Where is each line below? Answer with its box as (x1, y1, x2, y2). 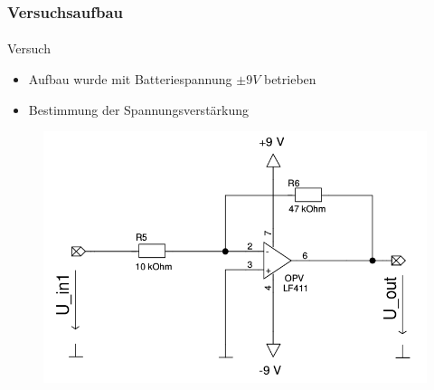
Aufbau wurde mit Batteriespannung (28, 70, 232, 89)
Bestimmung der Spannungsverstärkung (28, 100, 250, 119)
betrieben (263, 70, 316, 89)
